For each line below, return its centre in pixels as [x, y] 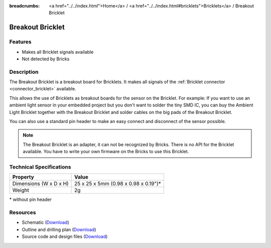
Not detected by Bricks [46, 59]
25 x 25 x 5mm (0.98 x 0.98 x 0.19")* [118, 184]
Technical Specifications [40, 167]
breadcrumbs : [25, 6]
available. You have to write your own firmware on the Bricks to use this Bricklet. [106, 152]
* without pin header [31, 200]
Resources [23, 212]
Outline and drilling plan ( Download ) [59, 229]
